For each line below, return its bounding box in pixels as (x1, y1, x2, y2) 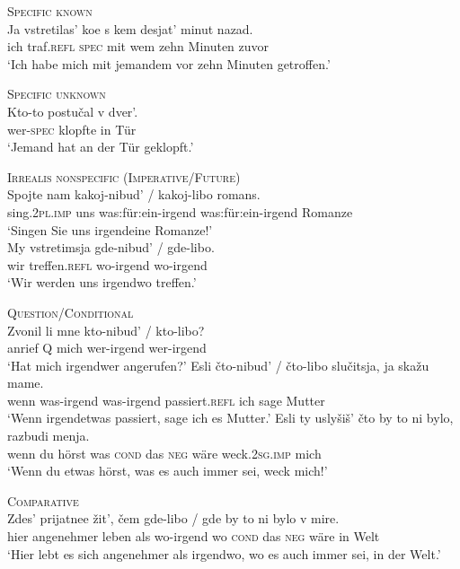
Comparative (7, 491, 79, 510)
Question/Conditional (7, 302, 134, 321)
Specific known (7, 2, 93, 20)
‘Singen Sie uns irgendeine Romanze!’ (7, 220, 213, 239)
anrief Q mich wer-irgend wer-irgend (7, 338, 207, 357)
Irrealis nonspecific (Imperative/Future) (7, 167, 241, 186)
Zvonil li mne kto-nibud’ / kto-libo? (7, 320, 205, 339)
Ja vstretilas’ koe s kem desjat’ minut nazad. (7, 19, 253, 38)
